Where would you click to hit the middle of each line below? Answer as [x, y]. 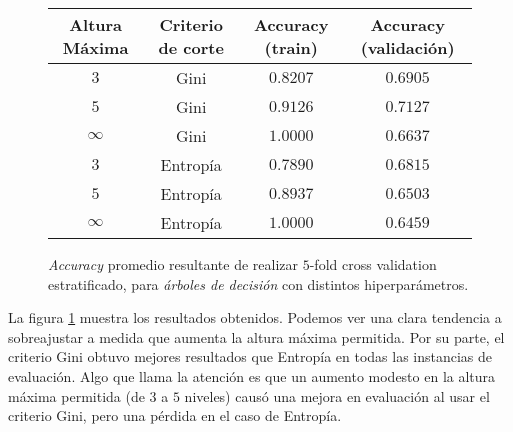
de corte [191, 47]
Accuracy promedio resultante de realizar [173, 264]
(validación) [407, 47]
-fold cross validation [373, 264]
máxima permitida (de [76, 395]
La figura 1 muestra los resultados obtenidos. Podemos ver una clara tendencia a [255, 317]
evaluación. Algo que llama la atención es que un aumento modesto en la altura [252, 375]
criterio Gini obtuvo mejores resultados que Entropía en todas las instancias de [250, 356]
